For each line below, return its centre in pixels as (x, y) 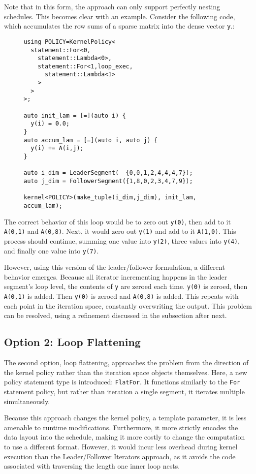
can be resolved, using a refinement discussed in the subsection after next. (115, 315)
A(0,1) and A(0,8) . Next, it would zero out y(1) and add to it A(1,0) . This (120, 231)
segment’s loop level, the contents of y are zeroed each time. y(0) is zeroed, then (126, 286)
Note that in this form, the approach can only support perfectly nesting (112, 6)
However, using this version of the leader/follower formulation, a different (114, 267)
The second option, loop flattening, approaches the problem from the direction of (126, 363)
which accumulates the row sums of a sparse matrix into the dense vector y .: (119, 26)
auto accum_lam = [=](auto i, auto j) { (91, 140)
